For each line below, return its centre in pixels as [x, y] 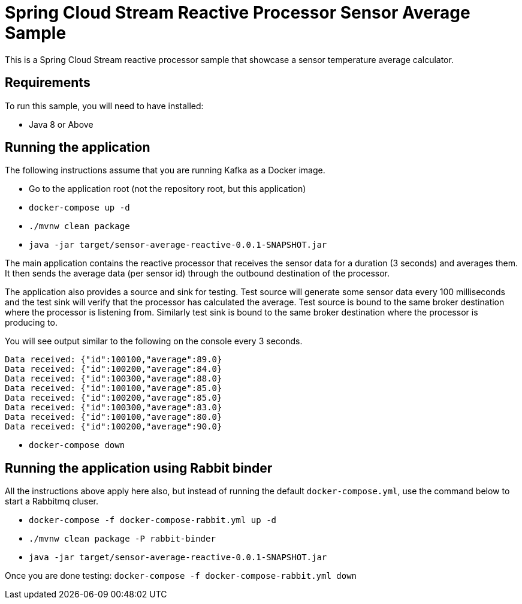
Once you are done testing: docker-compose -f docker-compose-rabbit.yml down [181, 576]
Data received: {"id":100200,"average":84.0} [114, 369]
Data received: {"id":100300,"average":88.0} [114, 379]
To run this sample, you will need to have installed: [104, 106]
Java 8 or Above [61, 124]
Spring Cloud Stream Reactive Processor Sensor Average [238, 13]
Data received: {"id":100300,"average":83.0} [114, 408]
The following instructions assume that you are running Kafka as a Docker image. [165, 170]
